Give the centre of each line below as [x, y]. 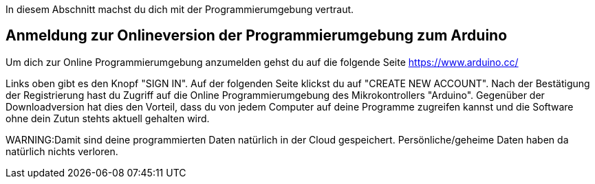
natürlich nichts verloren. [62, 151]
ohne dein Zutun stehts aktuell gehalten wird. [108, 118]
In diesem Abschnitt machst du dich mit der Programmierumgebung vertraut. [180, 9]
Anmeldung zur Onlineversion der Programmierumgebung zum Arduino [257, 36]
